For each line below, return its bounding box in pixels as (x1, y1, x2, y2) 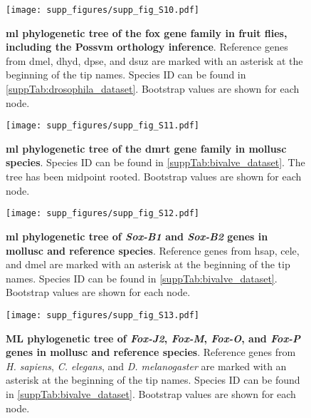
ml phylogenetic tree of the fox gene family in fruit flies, (6, 25, 288, 40)
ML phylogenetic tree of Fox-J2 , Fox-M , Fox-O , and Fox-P (6, 330, 301, 345)
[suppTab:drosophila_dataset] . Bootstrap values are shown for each (6, 81, 300, 96)
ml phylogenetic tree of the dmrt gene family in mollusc (6, 141, 287, 156)
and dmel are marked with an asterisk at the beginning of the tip (6, 257, 290, 272)
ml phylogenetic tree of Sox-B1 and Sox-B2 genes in (6, 228, 268, 243)
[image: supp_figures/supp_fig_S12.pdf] (6, 208, 200, 219)
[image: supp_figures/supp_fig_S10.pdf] (6, 5, 200, 15)
